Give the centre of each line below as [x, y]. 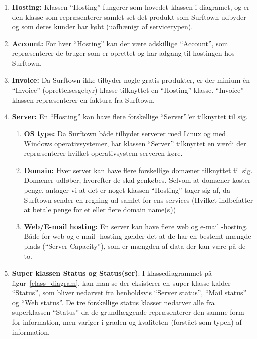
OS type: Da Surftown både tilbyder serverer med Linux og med [125, 133]
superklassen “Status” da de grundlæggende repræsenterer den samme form [128, 312]
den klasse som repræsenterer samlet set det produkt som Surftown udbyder [129, 16]
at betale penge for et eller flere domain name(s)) [100, 209]
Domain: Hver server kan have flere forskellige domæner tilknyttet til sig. [138, 170]
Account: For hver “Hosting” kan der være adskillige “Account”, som [120, 43]
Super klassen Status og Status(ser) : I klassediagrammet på [112, 273]
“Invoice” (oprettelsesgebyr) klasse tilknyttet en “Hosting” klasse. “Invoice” [128, 90]
